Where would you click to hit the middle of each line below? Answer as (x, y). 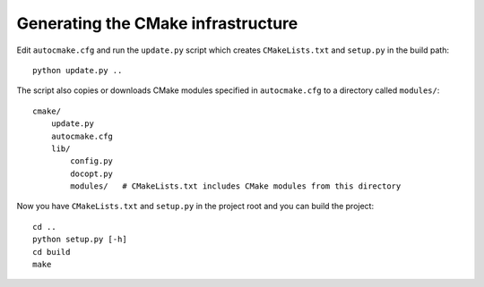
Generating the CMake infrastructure (157, 23)
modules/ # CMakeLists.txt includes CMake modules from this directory (236, 186)
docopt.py (92, 173)
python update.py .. (78, 70)
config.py (92, 161)
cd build (52, 252)
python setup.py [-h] (80, 240)
